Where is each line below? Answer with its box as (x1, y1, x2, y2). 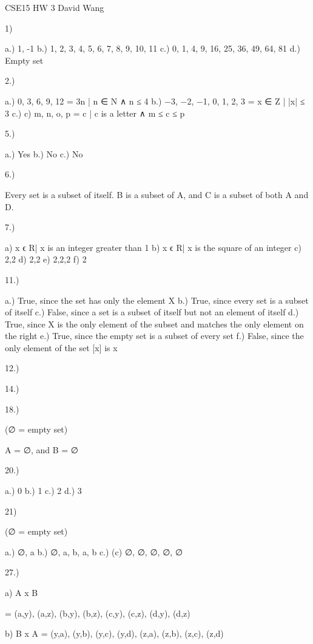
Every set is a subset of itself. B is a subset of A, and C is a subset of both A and (5, 188, 309, 200)
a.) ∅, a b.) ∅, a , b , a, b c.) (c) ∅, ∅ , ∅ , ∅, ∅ (5, 545, 183, 558)
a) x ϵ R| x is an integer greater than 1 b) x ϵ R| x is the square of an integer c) (5, 241, 301, 253)
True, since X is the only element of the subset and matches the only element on (5, 317, 304, 330)
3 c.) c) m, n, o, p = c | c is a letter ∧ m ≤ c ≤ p (5, 106, 185, 119)
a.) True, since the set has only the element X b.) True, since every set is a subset (5, 293, 309, 306)
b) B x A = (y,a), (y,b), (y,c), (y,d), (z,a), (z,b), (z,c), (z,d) (5, 627, 224, 640)
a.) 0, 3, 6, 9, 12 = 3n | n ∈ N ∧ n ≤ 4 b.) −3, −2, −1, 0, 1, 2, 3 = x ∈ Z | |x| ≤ (5, 94, 305, 107)
